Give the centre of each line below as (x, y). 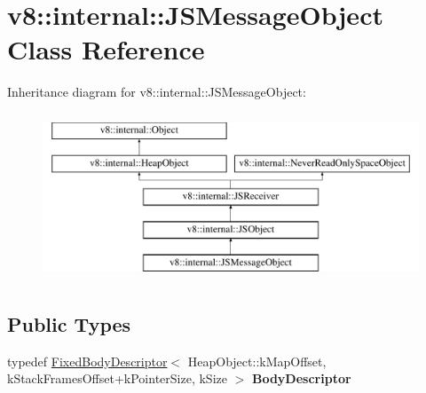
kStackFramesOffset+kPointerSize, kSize (117, 378)
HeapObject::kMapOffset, (257, 361)
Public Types (69, 323)
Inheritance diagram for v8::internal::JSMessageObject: (157, 92)
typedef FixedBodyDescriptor (87, 361)
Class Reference (106, 49)
